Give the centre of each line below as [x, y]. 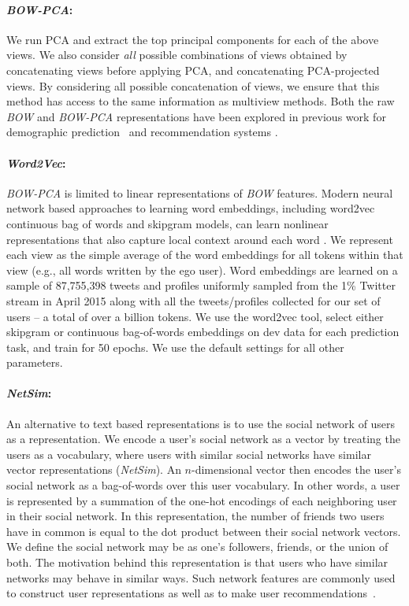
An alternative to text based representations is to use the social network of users [201, 423]
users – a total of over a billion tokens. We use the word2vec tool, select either [195, 316]
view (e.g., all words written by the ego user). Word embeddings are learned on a [202, 270]
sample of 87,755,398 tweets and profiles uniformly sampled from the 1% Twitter [201, 285]
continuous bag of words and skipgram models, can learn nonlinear [167, 223]
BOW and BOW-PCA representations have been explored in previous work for [196, 116]
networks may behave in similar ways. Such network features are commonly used [201, 577]
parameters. [35, 362]
